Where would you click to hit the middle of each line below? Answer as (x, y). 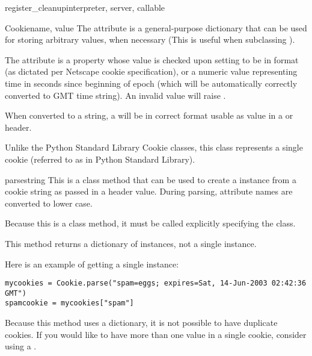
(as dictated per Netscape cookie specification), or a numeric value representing (151, 71)
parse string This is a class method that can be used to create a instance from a (151, 179)
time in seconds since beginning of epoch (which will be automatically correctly (151, 83)
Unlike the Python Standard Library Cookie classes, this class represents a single (154, 147)
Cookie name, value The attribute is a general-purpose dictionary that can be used (156, 27)
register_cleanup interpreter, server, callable (85, 7)
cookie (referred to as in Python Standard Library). (100, 159)
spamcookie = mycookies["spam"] (69, 303)
